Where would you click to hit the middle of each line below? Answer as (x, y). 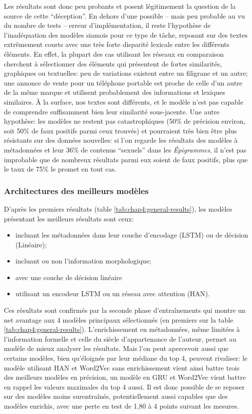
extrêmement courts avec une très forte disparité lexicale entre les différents (117, 44)
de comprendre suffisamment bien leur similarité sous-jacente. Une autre (112, 111)
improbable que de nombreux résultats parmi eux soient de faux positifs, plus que (126, 159)
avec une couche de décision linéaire (69, 277)
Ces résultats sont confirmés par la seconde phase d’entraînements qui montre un (125, 310)
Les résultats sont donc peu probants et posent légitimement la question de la (120, 6)
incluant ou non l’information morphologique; (83, 261)
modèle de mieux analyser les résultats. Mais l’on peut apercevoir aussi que (116, 348)
